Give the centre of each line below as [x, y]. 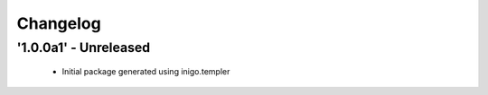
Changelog [59, 23]
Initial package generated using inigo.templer [146, 72]
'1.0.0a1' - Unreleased [84, 47]
